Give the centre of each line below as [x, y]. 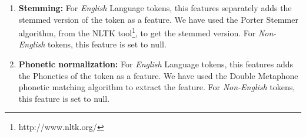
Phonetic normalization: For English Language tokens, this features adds [156, 64]
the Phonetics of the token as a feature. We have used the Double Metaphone [158, 75]
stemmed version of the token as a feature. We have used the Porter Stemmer [158, 19]
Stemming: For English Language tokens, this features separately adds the [155, 8]
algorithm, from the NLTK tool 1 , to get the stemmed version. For [137, 32]
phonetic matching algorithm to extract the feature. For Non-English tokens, [157, 87]
